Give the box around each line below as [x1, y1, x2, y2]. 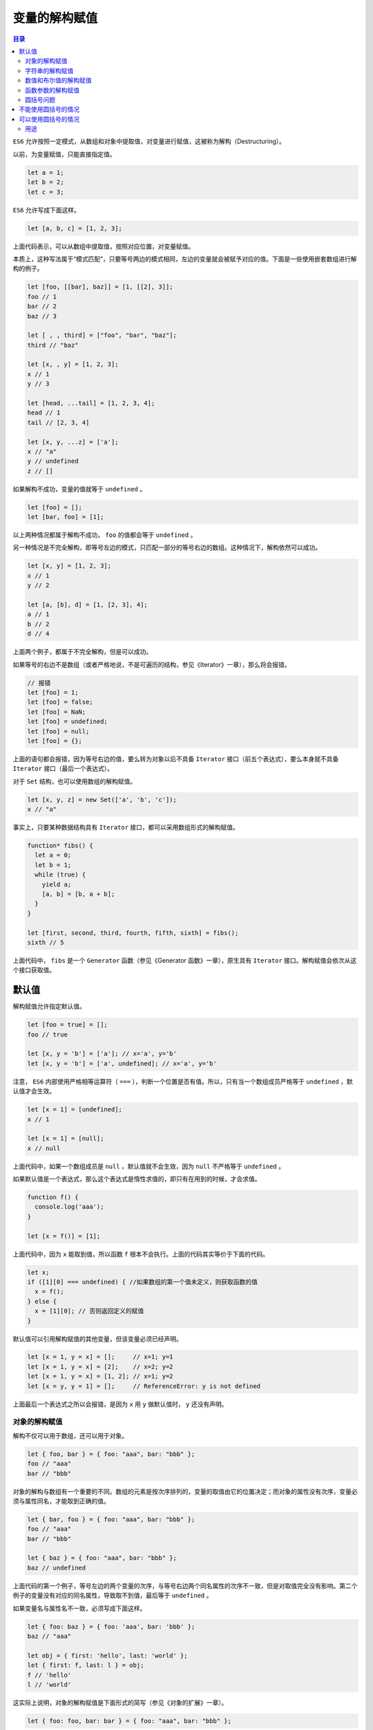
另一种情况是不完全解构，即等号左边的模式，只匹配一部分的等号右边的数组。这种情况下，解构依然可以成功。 [12, 543, 321, 552]
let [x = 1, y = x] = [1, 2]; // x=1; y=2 [27, 1372, 173, 1381]
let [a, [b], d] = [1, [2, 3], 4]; [27, 601, 148, 609]
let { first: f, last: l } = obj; [27, 1661, 144, 1669]
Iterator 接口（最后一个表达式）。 [12, 765, 114, 773]
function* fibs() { [27, 841, 93, 850]
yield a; [41, 880, 72, 889]
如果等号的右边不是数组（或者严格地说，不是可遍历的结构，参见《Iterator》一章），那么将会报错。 [12, 660, 291, 668]
